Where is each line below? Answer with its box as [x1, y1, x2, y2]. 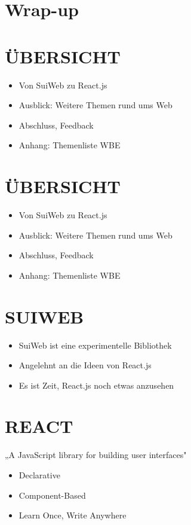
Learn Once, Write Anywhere [19, 509, 127, 521]
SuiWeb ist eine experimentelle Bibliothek [19, 338, 172, 351]
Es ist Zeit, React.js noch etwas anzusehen [19, 379, 174, 391]
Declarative [19, 469, 60, 481]
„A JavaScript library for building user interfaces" [5, 448, 187, 461]
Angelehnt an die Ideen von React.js [19, 359, 152, 371]
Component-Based [19, 489, 86, 501]
